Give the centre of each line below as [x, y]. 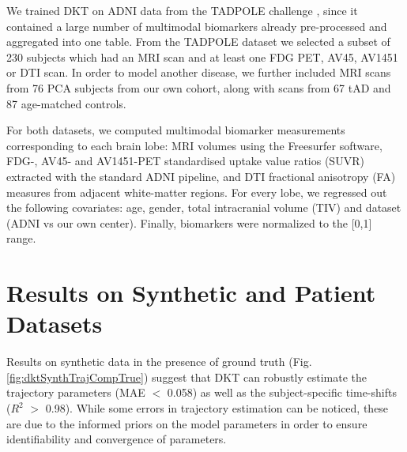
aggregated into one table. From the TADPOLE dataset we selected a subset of [198, 41]
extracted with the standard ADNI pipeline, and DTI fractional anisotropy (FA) [201, 176]
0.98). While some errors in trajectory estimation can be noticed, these [217, 408]
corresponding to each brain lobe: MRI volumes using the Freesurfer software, [194, 145]
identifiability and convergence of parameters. [117, 439]
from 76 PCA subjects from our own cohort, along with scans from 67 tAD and [199, 87]
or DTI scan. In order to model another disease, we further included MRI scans [199, 72]
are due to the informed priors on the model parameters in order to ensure [187, 423]
